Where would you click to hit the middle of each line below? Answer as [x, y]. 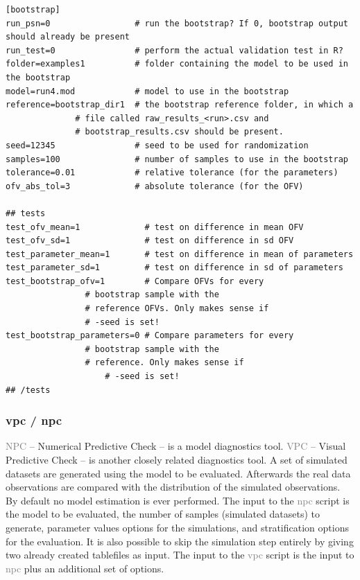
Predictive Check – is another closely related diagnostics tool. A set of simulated [177, 460]
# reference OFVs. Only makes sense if [177, 309]
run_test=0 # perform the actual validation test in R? [174, 50]
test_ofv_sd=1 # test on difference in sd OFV [150, 241]
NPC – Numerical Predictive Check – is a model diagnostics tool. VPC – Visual [176, 446]
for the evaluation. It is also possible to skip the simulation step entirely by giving [180, 541]
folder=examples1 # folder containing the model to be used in [177, 64]
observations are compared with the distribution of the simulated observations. [173, 487]
